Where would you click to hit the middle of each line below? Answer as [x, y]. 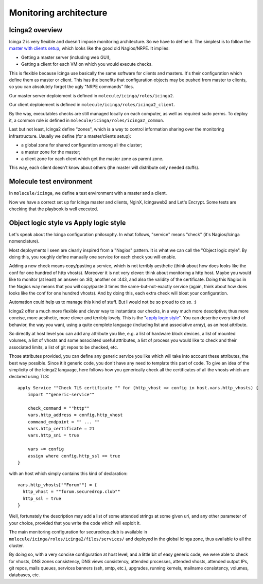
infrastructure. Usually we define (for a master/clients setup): [70, 136]
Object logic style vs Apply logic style [67, 223]
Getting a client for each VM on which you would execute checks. [87, 64]
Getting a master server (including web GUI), [66, 57]
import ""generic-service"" [61, 395]
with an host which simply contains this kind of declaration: [68, 474]
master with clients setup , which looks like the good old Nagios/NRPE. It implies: [89, 48]
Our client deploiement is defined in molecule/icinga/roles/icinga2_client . [92, 105]
